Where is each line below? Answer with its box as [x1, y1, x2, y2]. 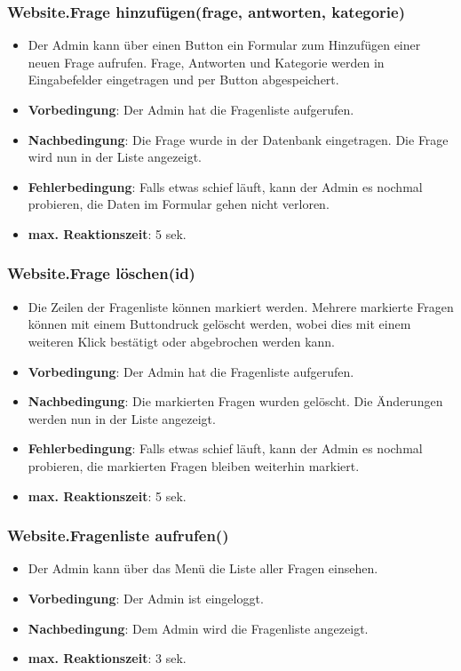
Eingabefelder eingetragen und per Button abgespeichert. [28, 70, 339, 89]
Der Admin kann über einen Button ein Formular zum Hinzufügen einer [28, 36, 421, 54]
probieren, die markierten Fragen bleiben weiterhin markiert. [28, 456, 360, 475]
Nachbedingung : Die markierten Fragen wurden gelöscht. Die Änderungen [28, 392, 443, 411]
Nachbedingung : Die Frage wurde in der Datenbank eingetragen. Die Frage [28, 130, 449, 148]
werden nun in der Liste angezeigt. [28, 409, 216, 427]
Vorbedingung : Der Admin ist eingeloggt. [28, 588, 264, 607]
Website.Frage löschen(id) [7, 262, 195, 284]
